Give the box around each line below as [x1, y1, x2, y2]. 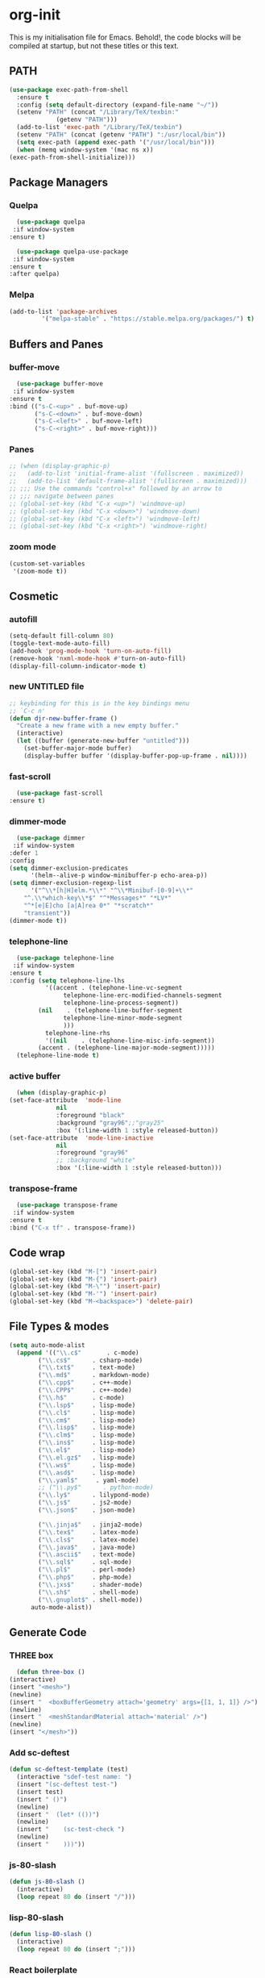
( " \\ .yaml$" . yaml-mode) [38, 1476, 139, 1484]
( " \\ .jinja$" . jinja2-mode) [38, 1521, 143, 1529]
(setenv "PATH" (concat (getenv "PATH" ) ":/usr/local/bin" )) [16, 131, 226, 139]
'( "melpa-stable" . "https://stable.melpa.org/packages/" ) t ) [41, 315, 255, 323]
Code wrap [9, 1246, 65, 1260]
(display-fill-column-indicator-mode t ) [9, 661, 147, 670]
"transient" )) [23, 909, 71, 917]
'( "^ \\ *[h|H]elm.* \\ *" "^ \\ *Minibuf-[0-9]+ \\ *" [30, 887, 194, 895]
